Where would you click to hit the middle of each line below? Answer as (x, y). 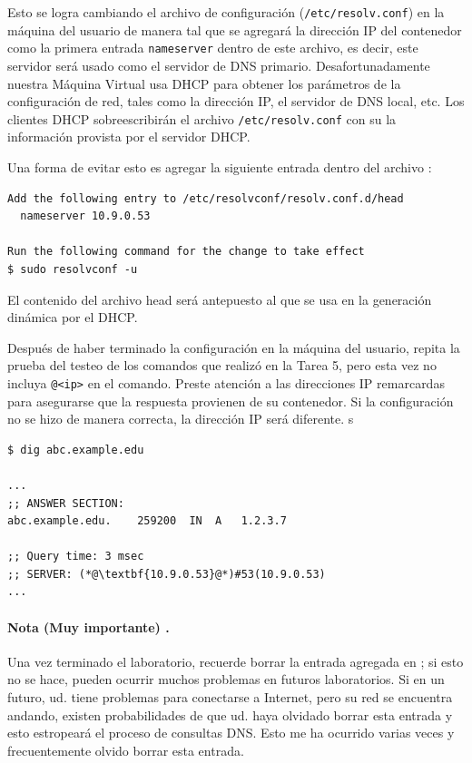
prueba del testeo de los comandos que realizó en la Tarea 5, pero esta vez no (222, 365)
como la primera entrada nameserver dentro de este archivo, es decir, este (213, 48)
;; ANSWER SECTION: (66, 503)
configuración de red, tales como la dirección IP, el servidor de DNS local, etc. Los (236, 101)
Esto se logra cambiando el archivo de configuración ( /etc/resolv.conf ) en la (226, 12)
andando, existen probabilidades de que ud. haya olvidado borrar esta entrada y (230, 714)
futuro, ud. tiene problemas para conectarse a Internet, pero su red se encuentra (230, 697)
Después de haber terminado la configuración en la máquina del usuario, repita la (234, 347)
